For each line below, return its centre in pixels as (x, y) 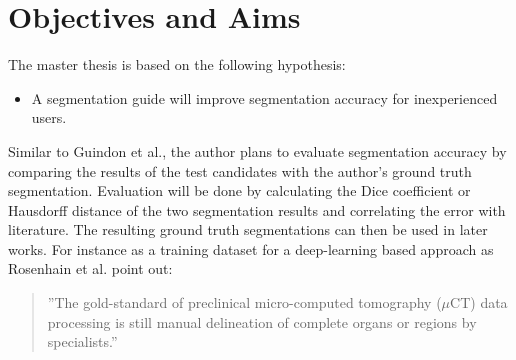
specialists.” (82, 341)
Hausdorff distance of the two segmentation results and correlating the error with (257, 209)
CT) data (479, 302)
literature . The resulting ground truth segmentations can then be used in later (248, 229)
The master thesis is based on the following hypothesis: (177, 64)
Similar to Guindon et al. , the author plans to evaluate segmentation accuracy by (257, 150)
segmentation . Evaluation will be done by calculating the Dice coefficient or (239, 190)
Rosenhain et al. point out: (90, 268)
